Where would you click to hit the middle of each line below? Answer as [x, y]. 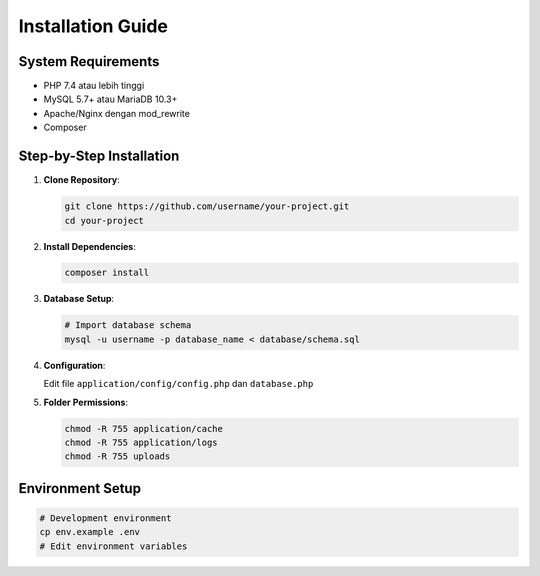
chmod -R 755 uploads [117, 456]
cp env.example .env [89, 532]
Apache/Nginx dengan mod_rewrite [116, 113]
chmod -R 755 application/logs [141, 442]
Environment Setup [80, 488]
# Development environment [105, 518]
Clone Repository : [81, 180]
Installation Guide [93, 26]
